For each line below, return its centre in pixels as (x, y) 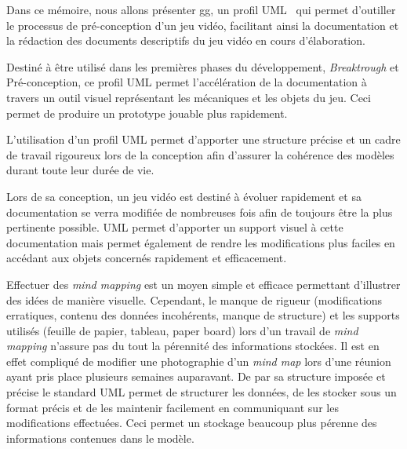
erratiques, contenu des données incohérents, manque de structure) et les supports (203, 315)
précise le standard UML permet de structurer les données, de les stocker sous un (202, 392)
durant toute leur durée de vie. (80, 170)
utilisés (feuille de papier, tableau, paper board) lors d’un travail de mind (182, 330)
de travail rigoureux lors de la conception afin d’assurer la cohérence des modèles (200, 154)
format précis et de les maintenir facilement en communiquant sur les (173, 407)
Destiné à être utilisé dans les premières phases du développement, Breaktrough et (203, 66)
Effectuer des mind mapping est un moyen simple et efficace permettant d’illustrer (203, 284)
